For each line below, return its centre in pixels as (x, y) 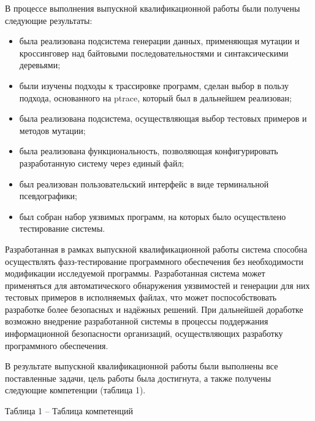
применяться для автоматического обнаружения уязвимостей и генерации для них (157, 285)
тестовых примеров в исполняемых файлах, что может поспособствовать (141, 297)
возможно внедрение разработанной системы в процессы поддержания (137, 321)
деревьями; (40, 65)
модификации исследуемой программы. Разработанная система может (135, 273)
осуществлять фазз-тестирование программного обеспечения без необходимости (154, 261)
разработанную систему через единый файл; (102, 163)
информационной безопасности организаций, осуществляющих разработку (144, 333)
